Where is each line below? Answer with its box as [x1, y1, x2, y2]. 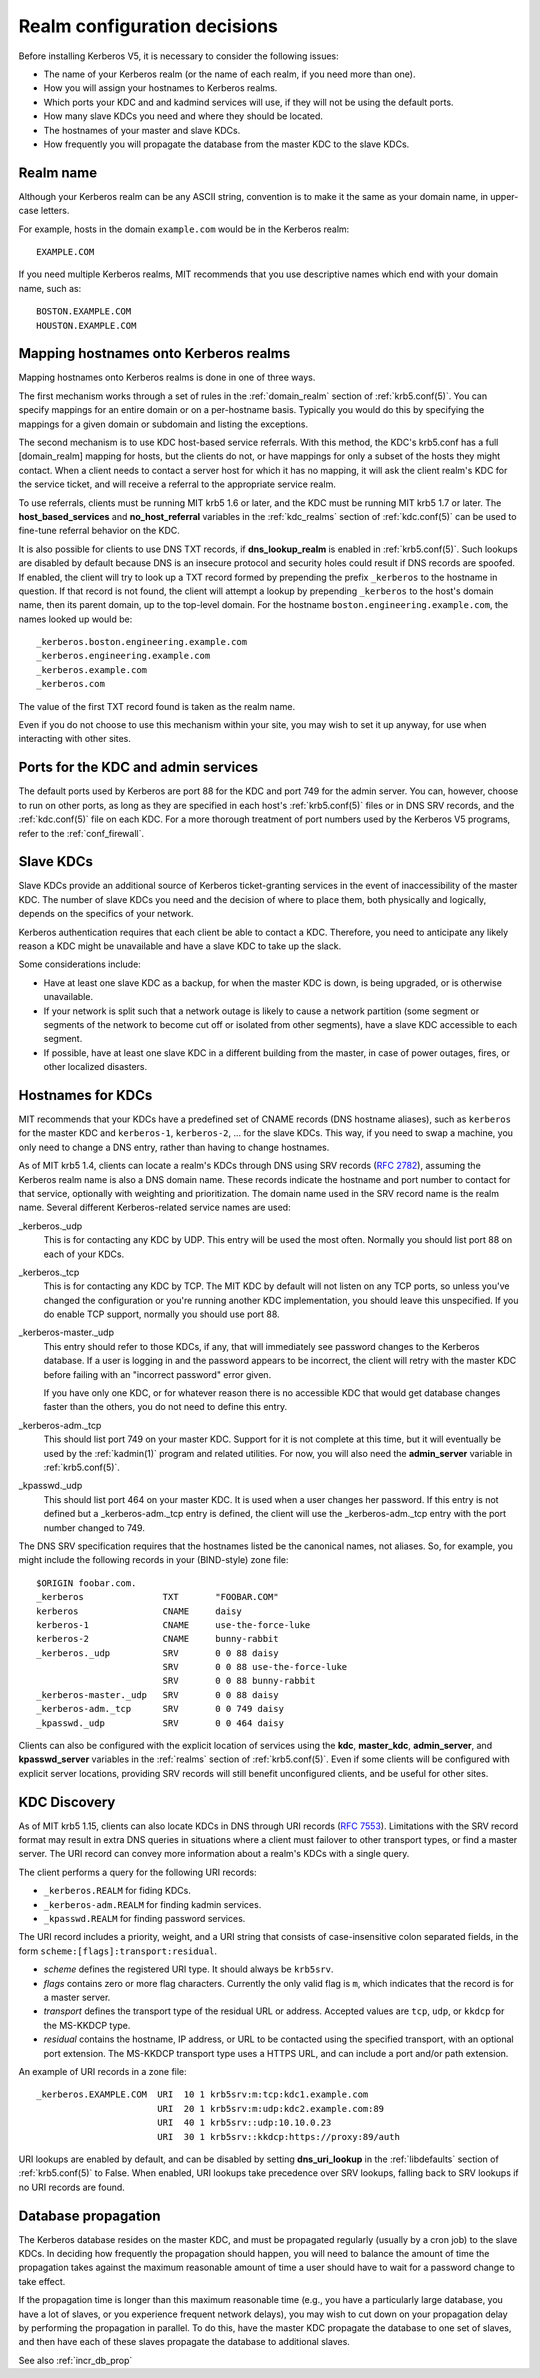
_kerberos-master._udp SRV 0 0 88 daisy [36, 1689, 279, 1700]
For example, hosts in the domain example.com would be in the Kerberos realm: [18, 223, 350, 235]
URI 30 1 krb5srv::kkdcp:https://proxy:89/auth [156, 2131, 400, 2142]
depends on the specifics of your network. [18, 908, 194, 920]
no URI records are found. [18, 2181, 125, 2193]
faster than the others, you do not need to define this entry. [43, 1401, 288, 1413]
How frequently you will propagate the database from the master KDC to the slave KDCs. [43, 138, 410, 150]
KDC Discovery [18, 1793, 116, 1810]
